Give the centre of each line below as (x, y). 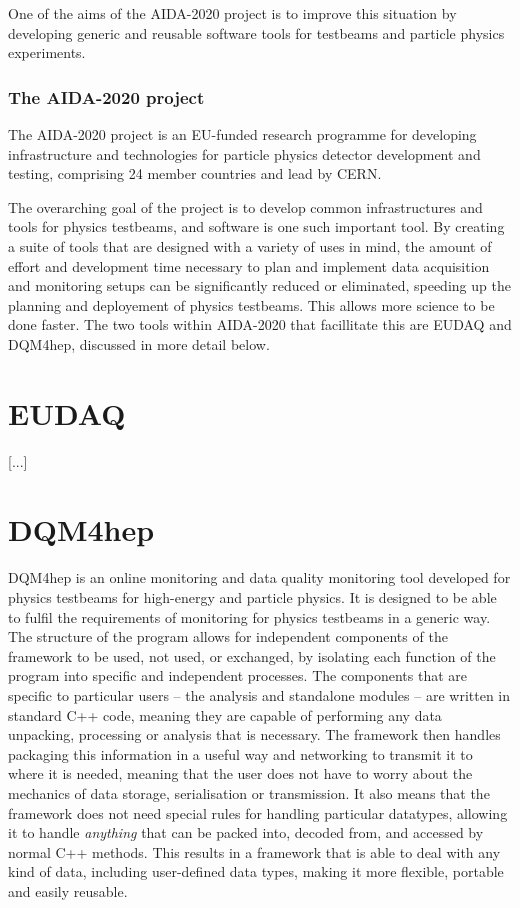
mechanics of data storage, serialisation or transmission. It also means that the (249, 792)
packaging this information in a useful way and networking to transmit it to (240, 753)
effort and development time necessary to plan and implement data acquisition (249, 265)
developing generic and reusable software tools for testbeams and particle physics (256, 32)
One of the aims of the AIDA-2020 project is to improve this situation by (232, 13)
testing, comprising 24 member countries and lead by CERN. (195, 173)
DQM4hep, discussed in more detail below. (139, 343)
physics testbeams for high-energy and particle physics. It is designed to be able (252, 596)
